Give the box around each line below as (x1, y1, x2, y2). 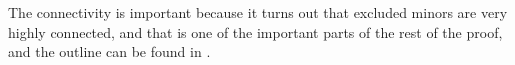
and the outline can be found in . (8, 41, 211, 62)
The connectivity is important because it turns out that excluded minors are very (8, 2, 508, 22)
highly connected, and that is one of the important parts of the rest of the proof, (8, 21, 503, 42)
